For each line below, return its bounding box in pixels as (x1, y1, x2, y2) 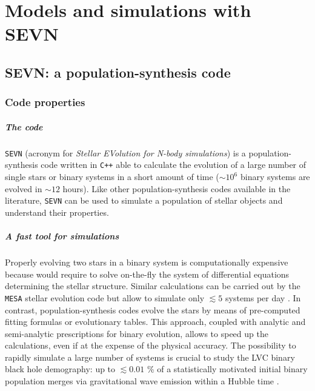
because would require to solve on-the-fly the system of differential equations (5, 267, 290, 280)
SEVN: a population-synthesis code (5, 62, 231, 81)
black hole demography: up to (5, 363, 116, 375)
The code (5, 120, 43, 133)
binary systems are (240, 170, 310, 183)
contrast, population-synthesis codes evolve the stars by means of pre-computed (5, 303, 300, 316)
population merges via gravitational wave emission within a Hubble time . (5, 375, 279, 387)
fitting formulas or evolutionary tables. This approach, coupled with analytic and (5, 315, 306, 328)
